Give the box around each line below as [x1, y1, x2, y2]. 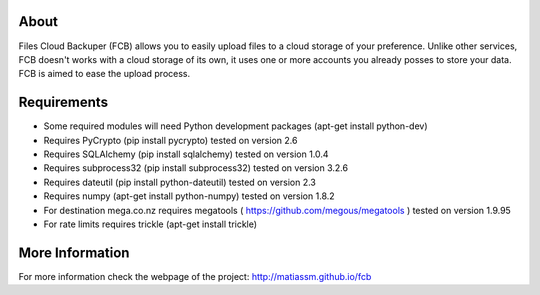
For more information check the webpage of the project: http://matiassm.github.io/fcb [18, 270, 372, 282]
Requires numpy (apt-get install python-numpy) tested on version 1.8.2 [43, 190, 335, 202]
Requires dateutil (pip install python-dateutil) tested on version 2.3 [43, 176, 317, 188]
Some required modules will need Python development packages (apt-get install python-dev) [43, 120, 429, 132]
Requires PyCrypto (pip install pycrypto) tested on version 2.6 [43, 134, 298, 146]
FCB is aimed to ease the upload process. [18, 68, 190, 80]
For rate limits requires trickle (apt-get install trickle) [43, 218, 258, 230]
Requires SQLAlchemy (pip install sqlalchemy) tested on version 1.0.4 [43, 148, 329, 160]
